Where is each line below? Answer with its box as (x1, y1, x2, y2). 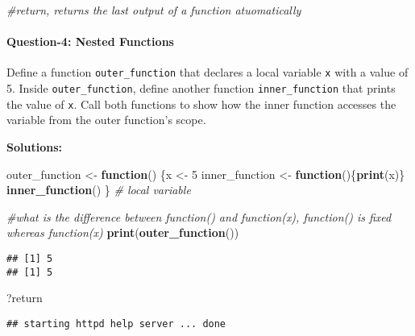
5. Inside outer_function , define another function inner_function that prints (6, 80, 396, 97)
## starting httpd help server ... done (6, 317, 226, 330)
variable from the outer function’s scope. (6, 111, 206, 128)
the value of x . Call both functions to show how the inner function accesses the (6, 95, 396, 112)
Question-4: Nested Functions (6, 33, 174, 50)
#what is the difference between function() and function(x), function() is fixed (6, 208, 392, 225)
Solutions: (6, 138, 62, 155)
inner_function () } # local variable (6, 181, 191, 198)
